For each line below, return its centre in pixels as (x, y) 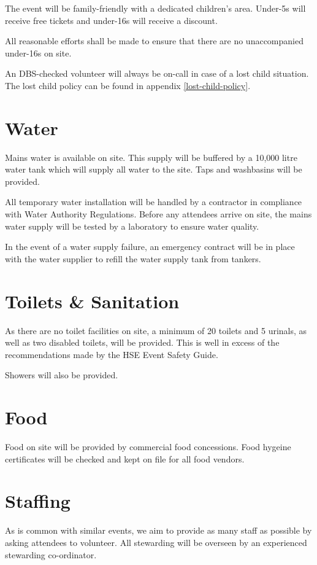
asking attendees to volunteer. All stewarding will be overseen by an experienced (156, 542)
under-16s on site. (38, 53)
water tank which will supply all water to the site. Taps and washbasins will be (154, 169)
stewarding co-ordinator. (51, 554)
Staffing (38, 501)
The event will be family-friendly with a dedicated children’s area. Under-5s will (155, 8)
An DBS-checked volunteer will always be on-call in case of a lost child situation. (157, 73)
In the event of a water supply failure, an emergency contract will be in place (150, 247)
